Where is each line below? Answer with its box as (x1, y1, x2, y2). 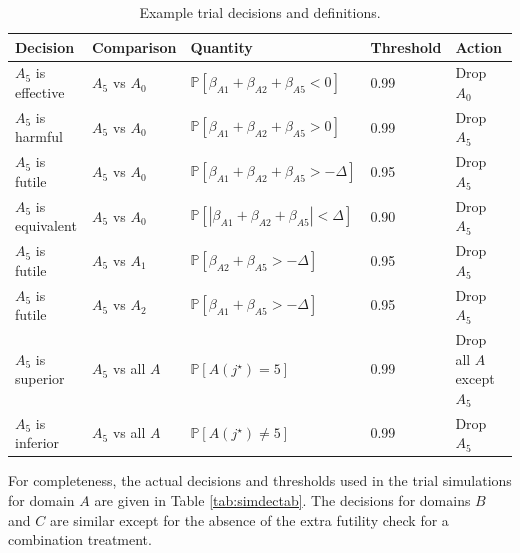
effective (15, 82, 65, 103)
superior (15, 368, 65, 389)
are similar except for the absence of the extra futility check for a (49, 509, 449, 530)
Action (455, 36, 502, 57)
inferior (15, 432, 60, 453)
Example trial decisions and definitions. (139, 2, 381, 22)
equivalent (15, 215, 77, 236)
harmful (15, 126, 63, 147)
